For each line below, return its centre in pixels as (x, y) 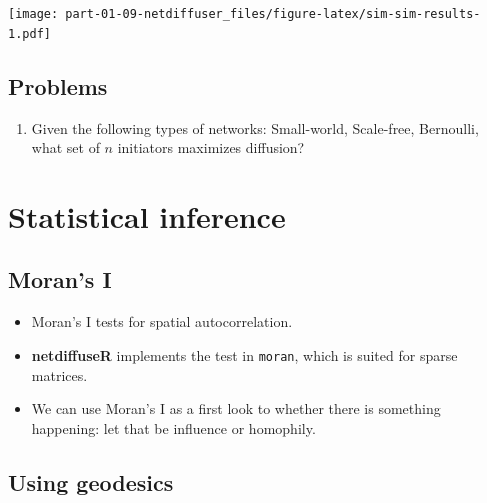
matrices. (59, 374)
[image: (33, 14)
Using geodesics (91, 481)
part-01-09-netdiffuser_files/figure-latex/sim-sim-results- (273, 14)
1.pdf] (29, 33)
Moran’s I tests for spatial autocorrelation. (162, 321)
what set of (65, 147)
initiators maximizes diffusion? (211, 147)
